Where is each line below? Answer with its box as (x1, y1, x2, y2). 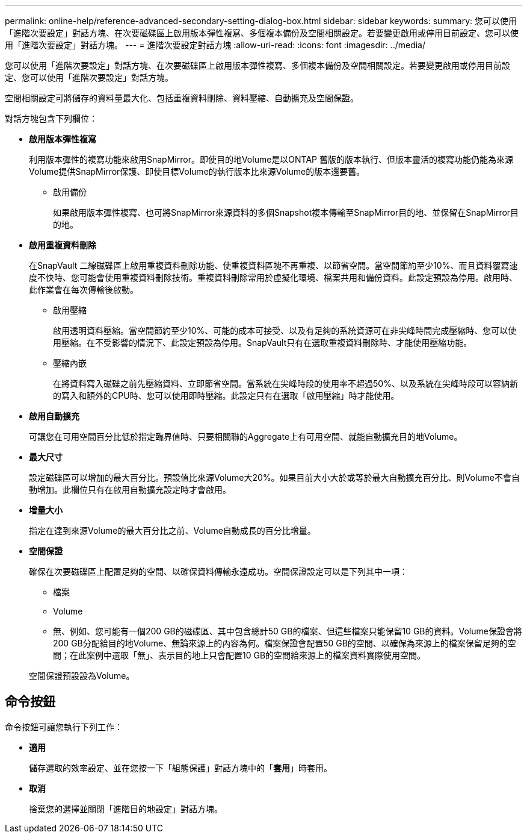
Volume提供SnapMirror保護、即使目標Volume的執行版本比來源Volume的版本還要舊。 (29, 166, 365, 177)
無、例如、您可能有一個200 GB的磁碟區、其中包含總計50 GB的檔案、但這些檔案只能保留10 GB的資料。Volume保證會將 (53, 626, 522, 636)
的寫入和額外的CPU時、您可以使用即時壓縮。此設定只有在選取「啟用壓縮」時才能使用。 (53, 390, 399, 401)
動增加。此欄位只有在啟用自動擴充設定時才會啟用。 (29, 484, 231, 495)
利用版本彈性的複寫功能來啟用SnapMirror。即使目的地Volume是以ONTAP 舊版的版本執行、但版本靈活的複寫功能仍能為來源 (29, 154, 513, 164)
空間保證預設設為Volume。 (29, 671, 135, 681)
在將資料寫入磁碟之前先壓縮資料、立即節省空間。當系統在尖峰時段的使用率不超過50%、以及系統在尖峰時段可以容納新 (53, 378, 518, 389)
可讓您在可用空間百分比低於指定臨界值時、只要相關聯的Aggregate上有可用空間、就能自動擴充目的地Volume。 (29, 431, 463, 442)
